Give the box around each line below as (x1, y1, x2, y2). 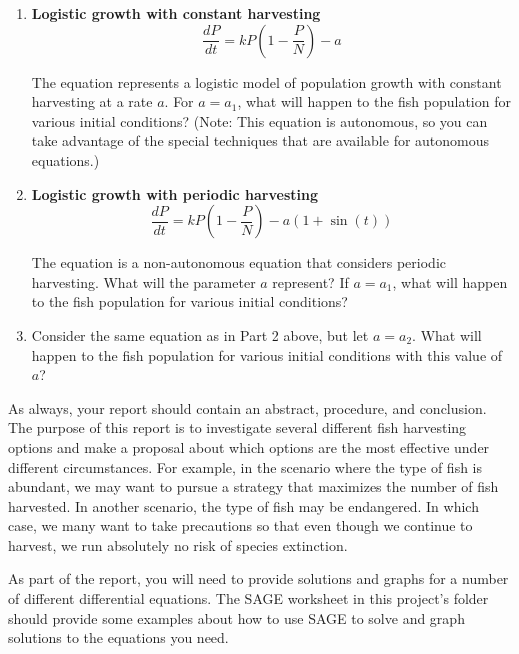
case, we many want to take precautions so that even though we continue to (8, 515, 473, 536)
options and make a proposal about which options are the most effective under (8, 436, 490, 457)
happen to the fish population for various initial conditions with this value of (31, 344, 503, 365)
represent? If (272, 271, 349, 292)
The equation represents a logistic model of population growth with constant (31, 71, 502, 92)
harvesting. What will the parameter (31, 271, 256, 292)
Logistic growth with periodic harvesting (31, 183, 319, 204)
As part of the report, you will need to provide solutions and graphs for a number (8, 568, 509, 589)
